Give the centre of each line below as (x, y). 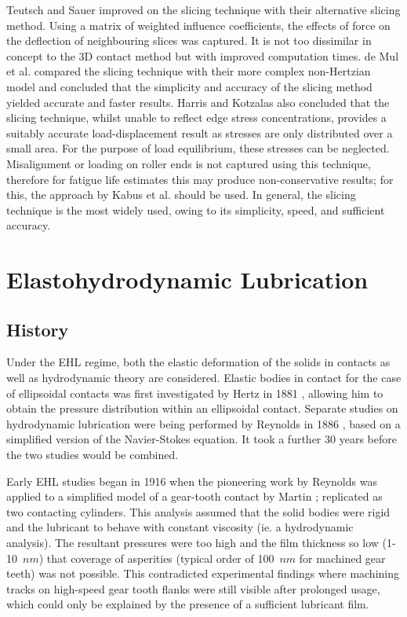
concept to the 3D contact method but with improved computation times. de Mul (203, 55)
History (38, 329)
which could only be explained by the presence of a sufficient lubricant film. (188, 604)
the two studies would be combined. (93, 455)
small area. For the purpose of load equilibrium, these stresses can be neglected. (198, 148)
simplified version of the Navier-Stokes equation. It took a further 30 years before (202, 439)
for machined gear (342, 558)
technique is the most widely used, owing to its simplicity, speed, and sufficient (196, 209)
